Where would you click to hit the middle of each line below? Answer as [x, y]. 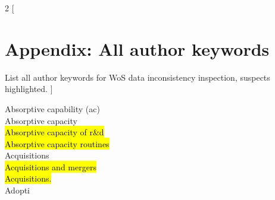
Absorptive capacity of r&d [54, 132]
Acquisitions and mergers [51, 166]
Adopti [18, 190]
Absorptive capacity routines [57, 143]
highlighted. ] [29, 89]
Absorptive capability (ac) [52, 108]
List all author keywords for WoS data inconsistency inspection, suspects [137, 77]
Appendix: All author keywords [137, 48]
